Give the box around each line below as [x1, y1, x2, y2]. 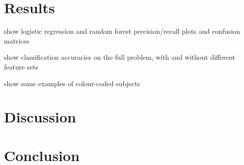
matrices [4, 35, 29, 46]
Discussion [4, 107, 76, 127]
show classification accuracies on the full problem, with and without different [4, 52, 235, 62]
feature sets [4, 61, 38, 71]
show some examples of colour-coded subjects [4, 78, 140, 88]
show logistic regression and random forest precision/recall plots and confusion [4, 26, 241, 36]
